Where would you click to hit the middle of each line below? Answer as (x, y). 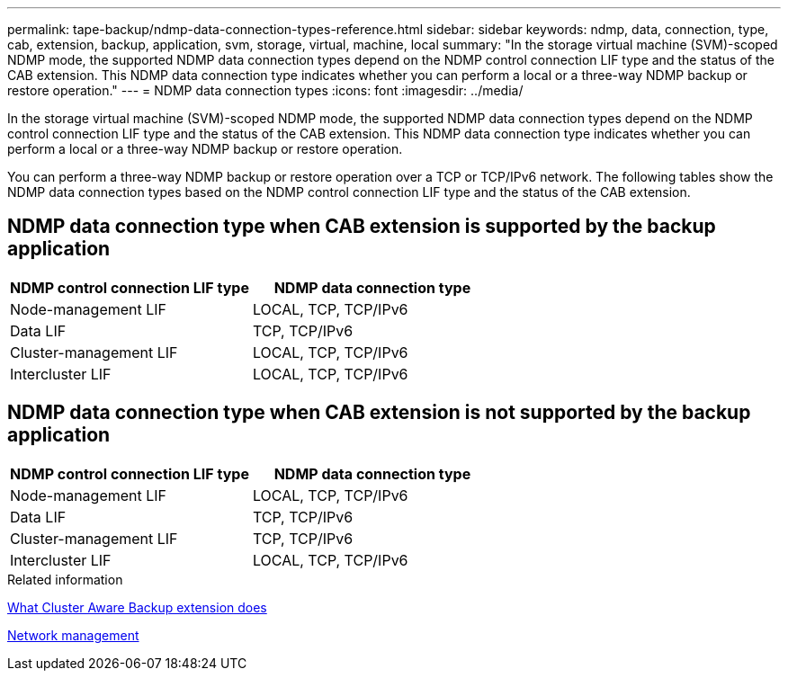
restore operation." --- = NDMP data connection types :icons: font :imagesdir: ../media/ (265, 90)
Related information (65, 579)
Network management (73, 635)
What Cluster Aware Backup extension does (137, 607)
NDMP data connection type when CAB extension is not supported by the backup (379, 413)
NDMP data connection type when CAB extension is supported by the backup (362, 227)
